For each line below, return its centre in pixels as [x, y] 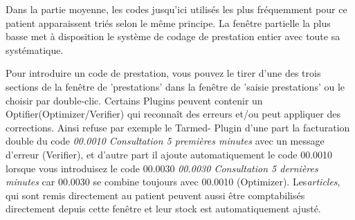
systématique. [35, 49]
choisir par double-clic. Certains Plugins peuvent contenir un [134, 100]
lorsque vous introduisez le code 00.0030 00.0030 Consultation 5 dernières [162, 168]
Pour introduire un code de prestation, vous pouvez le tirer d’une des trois [163, 73]
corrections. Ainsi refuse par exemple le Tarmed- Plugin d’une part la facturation [178, 127]
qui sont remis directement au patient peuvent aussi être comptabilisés [155, 195]
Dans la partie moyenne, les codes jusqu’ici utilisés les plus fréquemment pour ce [176, 9]
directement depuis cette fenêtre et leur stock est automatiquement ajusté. [163, 209]
